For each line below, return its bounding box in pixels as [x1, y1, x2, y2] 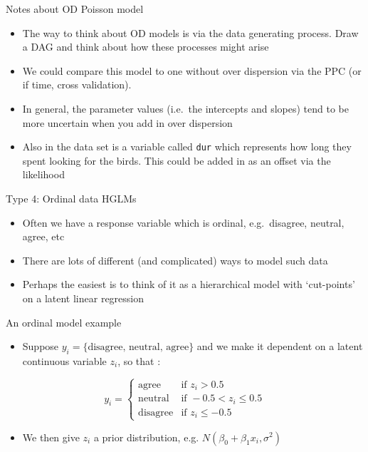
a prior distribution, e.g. [93, 429, 199, 444]
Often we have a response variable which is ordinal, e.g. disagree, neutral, [22, 215, 345, 230]
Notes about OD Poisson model [6, 1, 144, 16]
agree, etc [22, 229, 65, 244]
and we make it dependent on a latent [196, 339, 363, 354]
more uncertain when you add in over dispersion [22, 115, 233, 130]
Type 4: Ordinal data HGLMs [6, 191, 137, 205]
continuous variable [22, 353, 107, 368]
